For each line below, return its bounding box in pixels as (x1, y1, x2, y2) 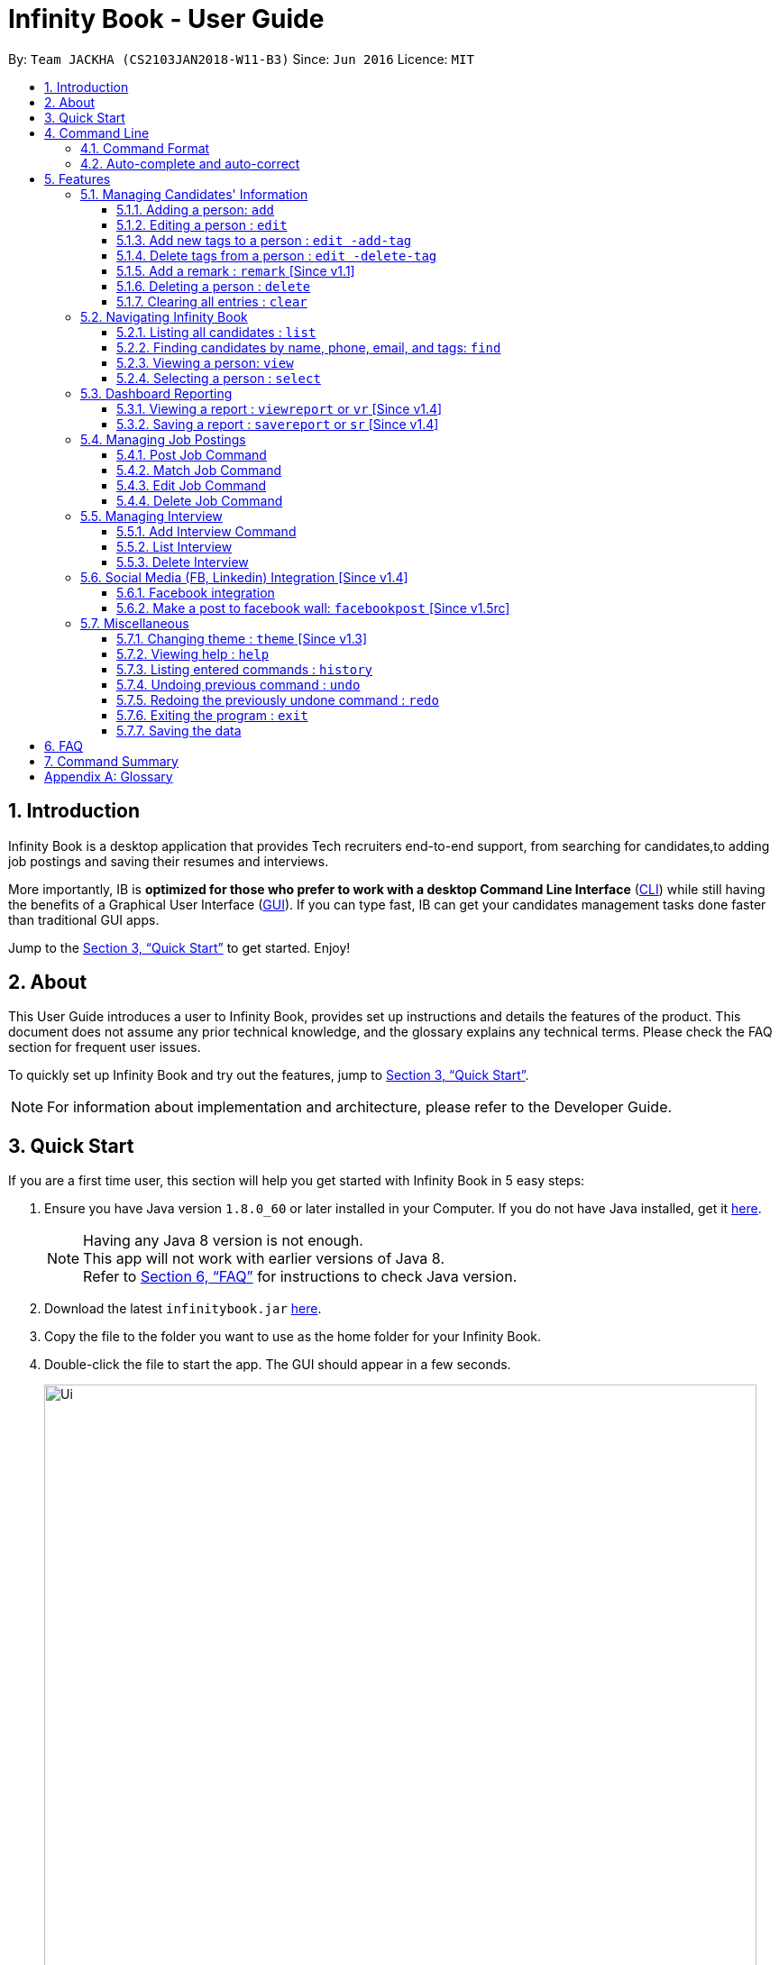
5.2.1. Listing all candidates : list (116, 324, 316, 340)
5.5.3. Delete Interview (116, 553, 249, 570)
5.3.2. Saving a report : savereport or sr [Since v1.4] (116, 416, 439, 432)
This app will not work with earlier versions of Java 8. (83, 1249, 444, 1268)
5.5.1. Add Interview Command (116, 523, 297, 539)
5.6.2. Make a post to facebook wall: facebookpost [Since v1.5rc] (116, 599, 510, 616)
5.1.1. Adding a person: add (116, 201, 275, 217)
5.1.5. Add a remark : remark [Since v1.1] (116, 262, 355, 279)
